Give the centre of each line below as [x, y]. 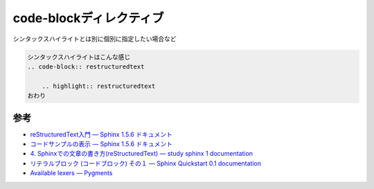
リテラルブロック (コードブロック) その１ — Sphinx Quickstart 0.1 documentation [146, 163]
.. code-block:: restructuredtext [86, 66]
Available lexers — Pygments [71, 173]
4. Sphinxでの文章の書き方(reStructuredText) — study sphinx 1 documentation [141, 154]
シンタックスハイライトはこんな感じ [79, 57]
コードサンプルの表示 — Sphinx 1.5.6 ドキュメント [101, 144]
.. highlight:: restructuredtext [99, 86]
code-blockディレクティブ [88, 18]
